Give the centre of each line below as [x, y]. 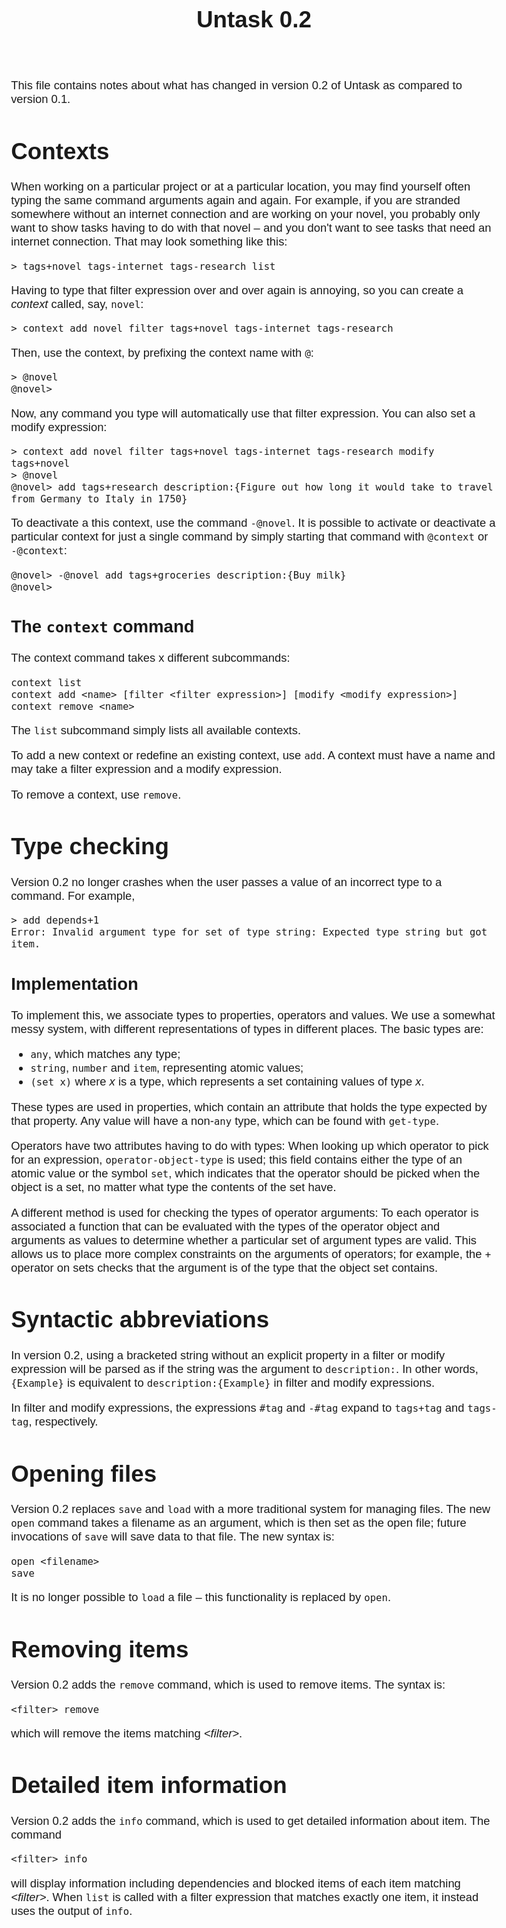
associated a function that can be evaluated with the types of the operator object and [225, 1226]
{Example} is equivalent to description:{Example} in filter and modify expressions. [222, 1382]
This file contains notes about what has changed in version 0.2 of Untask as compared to [236, 85]
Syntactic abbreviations [140, 1319]
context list [46, 682]
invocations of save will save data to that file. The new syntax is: [172, 1536]
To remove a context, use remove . [96, 794]
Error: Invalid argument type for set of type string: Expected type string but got [249, 932]
